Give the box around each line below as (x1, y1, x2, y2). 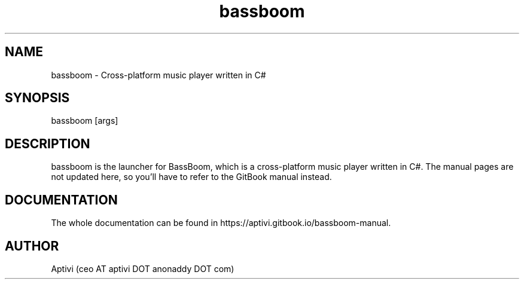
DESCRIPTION (5, 136, 90, 151)
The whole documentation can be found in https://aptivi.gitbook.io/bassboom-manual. (51, 218, 391, 228)
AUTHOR (5, 238, 59, 254)
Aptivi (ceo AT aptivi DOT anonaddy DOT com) (51, 263, 234, 274)
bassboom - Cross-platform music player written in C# (51, 69, 266, 80)
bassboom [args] (51, 115, 118, 126)
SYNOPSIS (5, 90, 70, 106)
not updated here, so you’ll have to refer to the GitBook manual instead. (51, 172, 332, 182)
